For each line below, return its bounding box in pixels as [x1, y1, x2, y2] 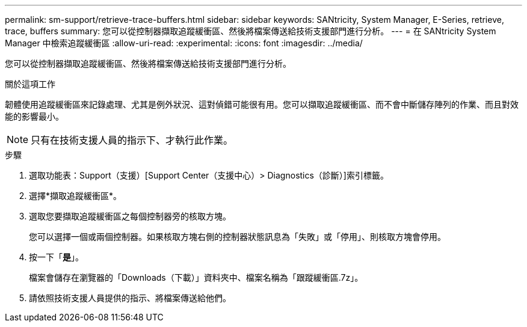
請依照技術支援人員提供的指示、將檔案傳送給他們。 [29, 293, 231, 303]
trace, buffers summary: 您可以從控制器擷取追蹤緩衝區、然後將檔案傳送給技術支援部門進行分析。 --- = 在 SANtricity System [5, 26, 496, 36]
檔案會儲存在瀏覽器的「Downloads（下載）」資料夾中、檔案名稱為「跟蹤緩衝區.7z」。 [29, 272, 363, 283]
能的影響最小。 [5, 111, 64, 121]
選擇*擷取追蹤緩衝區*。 [29, 191, 122, 201]
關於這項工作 [5, 79, 55, 89]
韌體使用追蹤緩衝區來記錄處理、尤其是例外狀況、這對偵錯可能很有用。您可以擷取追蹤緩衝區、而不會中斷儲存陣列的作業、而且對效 [5, 99, 519, 109]
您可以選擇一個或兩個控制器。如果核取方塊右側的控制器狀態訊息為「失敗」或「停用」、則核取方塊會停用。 [29, 231, 446, 242]
